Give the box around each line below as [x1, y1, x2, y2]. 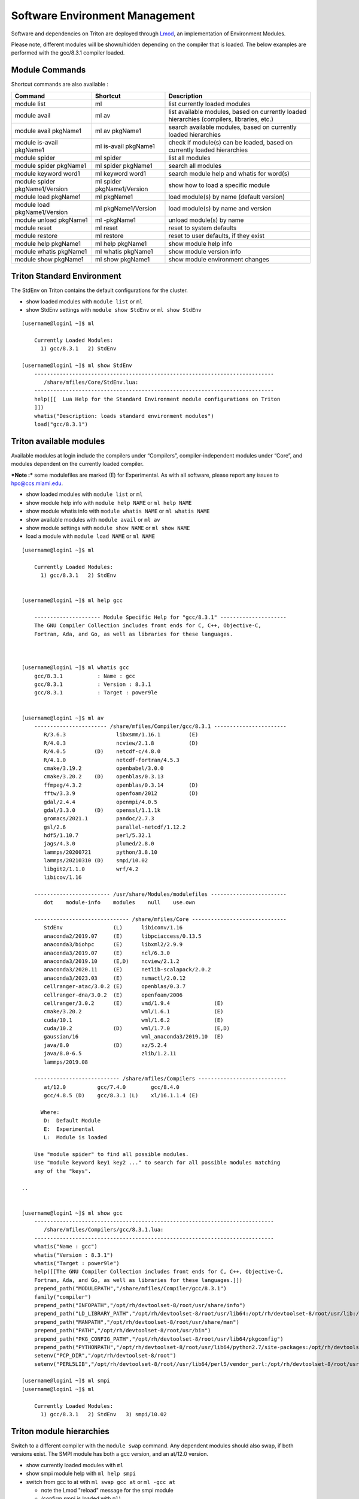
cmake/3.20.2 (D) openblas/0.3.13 [44, 773, 164, 780]
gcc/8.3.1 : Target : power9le [34, 690, 158, 696]
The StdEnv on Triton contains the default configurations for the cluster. [11, 287, 188, 294]
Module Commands [11, 65, 86, 75]
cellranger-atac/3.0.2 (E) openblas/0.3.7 [44, 983, 186, 990]
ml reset [95, 224, 118, 232]
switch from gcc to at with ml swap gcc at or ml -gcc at [26, 1478, 176, 1485]
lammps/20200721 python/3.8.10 [44, 848, 158, 856]
